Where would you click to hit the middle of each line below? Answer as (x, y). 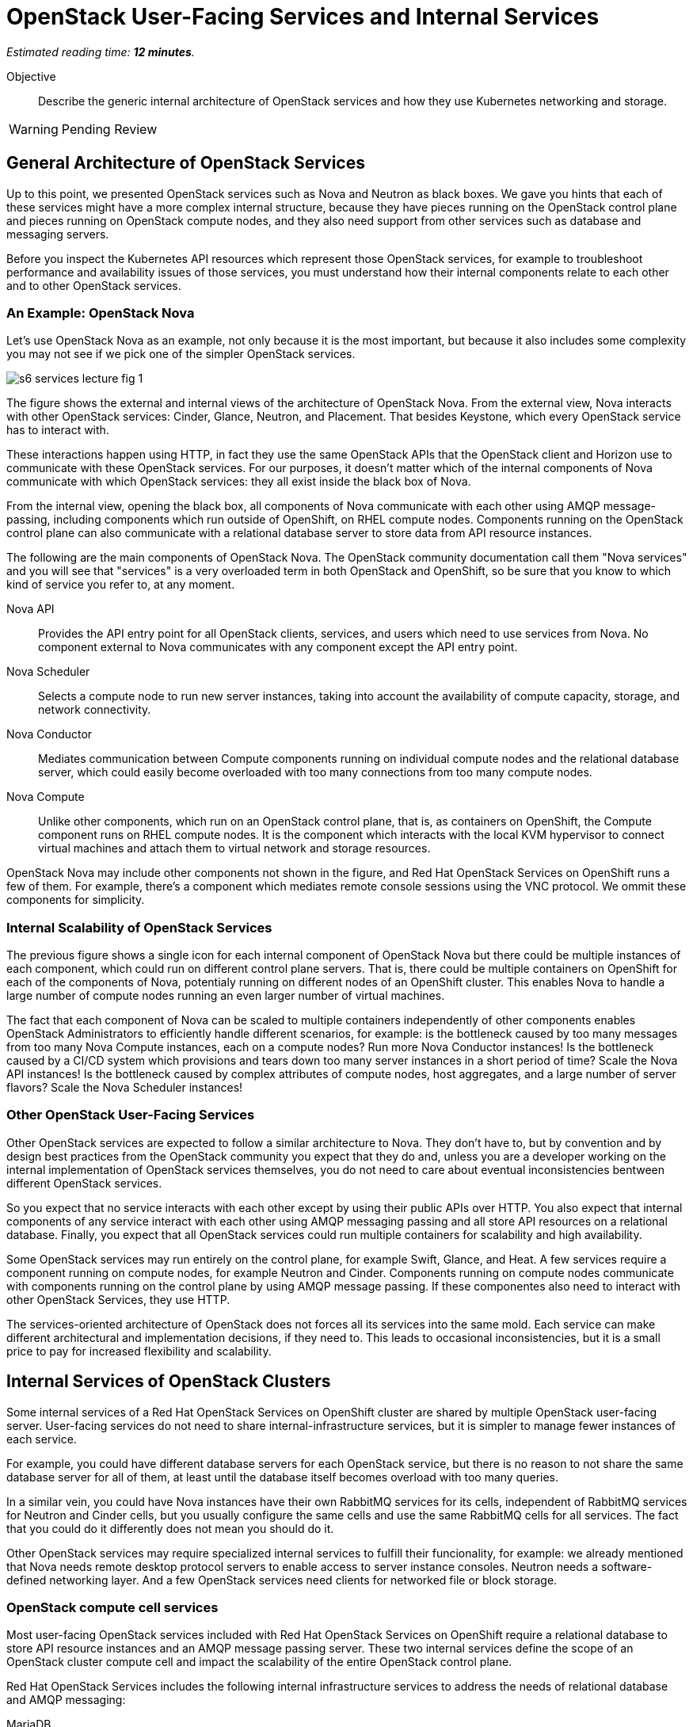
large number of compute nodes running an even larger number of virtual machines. (226, 996)
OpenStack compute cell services (112, 1608)
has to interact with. (58, 430)
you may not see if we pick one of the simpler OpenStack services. (181, 354)
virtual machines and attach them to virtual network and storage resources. (234, 848)
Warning (34, 129)
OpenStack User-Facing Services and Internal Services (303, 17)
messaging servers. (58, 234)
